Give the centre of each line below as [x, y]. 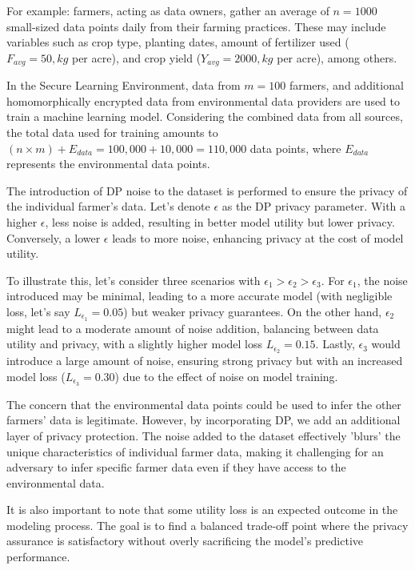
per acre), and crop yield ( [136, 57]
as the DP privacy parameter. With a [314, 206]
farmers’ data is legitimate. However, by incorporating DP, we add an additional [204, 420]
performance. [38, 557]
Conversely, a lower [54, 237]
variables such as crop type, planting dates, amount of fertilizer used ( [178, 42]
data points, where [295, 148]
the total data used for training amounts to [112, 132]
